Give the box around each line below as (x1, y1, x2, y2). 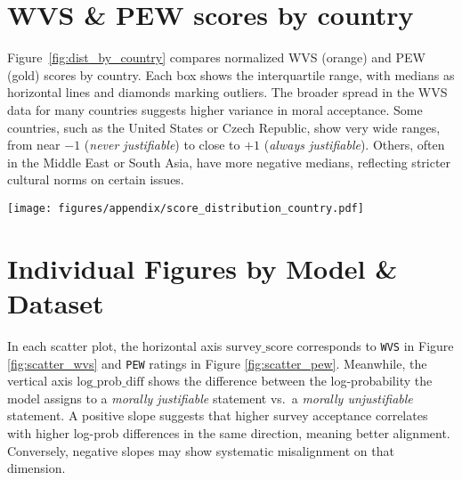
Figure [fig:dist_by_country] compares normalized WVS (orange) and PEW (7, 48, 426, 67)
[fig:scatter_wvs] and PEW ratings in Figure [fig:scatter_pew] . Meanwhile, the (7, 354, 427, 372)
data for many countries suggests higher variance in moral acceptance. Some (7, 100, 423, 118)
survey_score (226, 340, 293, 354)
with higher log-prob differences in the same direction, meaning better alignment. (7, 423, 450, 442)
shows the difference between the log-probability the (148, 371, 433, 390)
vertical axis (7, 371, 73, 390)
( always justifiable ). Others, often (263, 135, 445, 154)
